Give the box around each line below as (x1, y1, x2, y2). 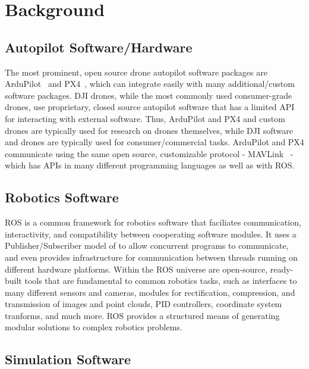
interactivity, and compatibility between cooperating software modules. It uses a (5, 227, 297, 240)
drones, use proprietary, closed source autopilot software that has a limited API (5, 101, 295, 113)
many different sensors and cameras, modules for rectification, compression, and (5, 286, 295, 298)
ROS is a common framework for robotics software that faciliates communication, (5, 216, 301, 229)
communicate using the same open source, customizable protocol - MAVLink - (5, 147, 294, 160)
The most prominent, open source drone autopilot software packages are (5, 65, 267, 78)
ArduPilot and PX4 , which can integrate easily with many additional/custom (5, 77, 295, 90)
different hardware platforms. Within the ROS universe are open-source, (5, 262, 268, 275)
